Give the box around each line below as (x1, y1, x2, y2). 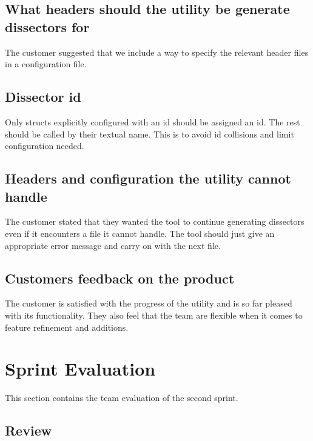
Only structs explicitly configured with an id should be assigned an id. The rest (5, 115, 300, 128)
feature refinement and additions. (5, 320, 129, 333)
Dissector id (5, 87, 81, 106)
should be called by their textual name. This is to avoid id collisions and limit (5, 127, 294, 140)
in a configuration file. (5, 58, 87, 70)
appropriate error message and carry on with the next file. (5, 239, 221, 251)
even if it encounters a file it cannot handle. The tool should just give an (5, 227, 275, 239)
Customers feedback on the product (5, 268, 235, 287)
